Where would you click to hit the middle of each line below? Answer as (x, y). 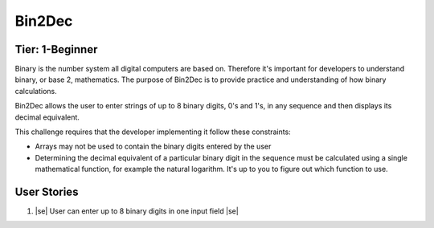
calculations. (36, 91)
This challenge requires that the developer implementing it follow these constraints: (153, 132)
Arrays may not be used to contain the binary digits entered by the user (153, 147)
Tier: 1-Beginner (56, 49)
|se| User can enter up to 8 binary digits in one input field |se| (137, 211)
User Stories (47, 192)
